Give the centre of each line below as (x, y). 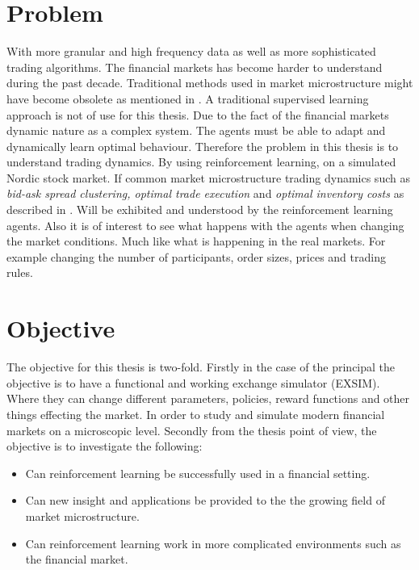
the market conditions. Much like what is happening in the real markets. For (196, 241)
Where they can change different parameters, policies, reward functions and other (208, 398)
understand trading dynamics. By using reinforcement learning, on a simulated (201, 162)
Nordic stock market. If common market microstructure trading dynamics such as (208, 177)
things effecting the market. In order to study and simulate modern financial (196, 414)
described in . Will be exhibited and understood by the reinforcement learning (200, 210)
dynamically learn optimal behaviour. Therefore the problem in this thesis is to (203, 146)
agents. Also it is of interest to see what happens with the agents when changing (205, 225)
